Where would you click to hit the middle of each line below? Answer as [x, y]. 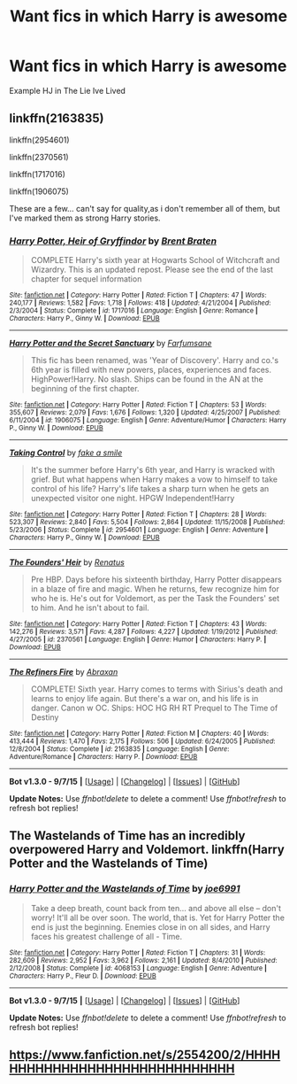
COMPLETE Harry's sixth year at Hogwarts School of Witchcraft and [155, 260]
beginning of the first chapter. [85, 389]
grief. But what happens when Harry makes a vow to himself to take [154, 479]
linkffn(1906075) [39, 191]
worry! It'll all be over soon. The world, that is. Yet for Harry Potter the [158, 918]
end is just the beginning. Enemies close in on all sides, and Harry [151, 926]
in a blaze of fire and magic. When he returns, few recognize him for [155, 589]
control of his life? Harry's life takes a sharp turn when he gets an [150, 489]
